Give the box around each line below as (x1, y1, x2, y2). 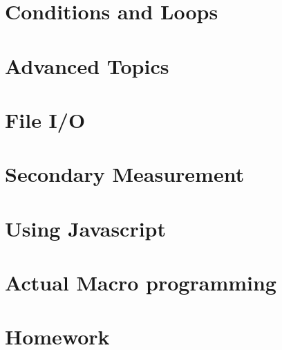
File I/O (5, 105, 86, 133)
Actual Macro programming (5, 268, 276, 297)
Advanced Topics (5, 51, 169, 80)
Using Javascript (5, 214, 167, 242)
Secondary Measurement (5, 160, 245, 188)
